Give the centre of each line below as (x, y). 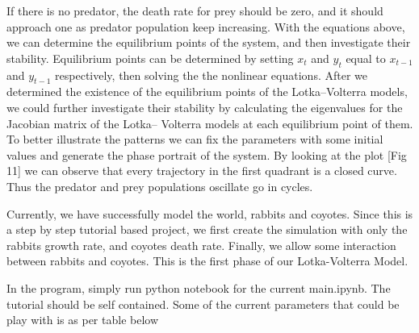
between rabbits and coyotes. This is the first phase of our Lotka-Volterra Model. (207, 261)
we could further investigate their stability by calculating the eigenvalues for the (205, 107)
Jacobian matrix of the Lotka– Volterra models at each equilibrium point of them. (210, 123)
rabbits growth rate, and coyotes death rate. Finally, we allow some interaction (201, 245)
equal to (366, 58)
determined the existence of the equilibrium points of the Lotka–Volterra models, (207, 92)
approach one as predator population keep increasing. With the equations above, (206, 26)
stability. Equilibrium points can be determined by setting (150, 58)
